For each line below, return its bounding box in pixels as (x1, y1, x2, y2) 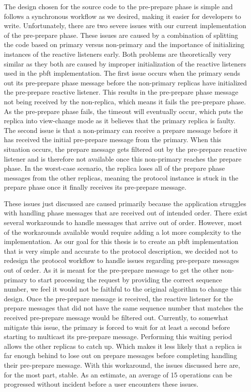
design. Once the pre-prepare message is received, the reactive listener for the (4, 293, 234, 303)
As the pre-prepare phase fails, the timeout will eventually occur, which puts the (4, 106, 243, 116)
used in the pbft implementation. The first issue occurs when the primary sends (4, 68, 240, 78)
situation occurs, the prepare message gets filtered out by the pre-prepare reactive (4, 144, 247, 154)
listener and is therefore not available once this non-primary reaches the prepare (4, 153, 242, 163)
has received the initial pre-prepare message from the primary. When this (4, 134, 221, 145)
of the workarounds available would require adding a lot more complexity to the (4, 227, 241, 237)
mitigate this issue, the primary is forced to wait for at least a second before (4, 322, 230, 332)
